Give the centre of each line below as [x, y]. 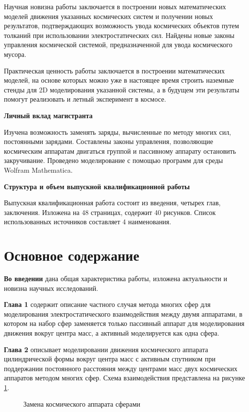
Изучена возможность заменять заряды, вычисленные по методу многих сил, [118, 132]
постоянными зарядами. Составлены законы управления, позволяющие [109, 141]
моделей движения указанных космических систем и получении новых [108, 16]
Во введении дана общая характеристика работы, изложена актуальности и [116, 278]
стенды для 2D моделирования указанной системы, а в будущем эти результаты [122, 89]
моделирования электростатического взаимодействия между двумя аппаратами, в [123, 313]
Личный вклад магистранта [48, 115]
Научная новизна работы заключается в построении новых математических [115, 6]
